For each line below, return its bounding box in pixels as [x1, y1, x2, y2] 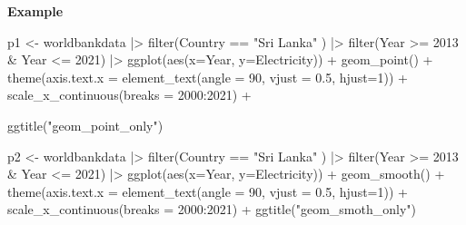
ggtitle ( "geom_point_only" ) [7, 115, 164, 134]
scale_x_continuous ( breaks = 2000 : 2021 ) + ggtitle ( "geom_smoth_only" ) [7, 200, 416, 219]
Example [7, 2, 64, 20]
